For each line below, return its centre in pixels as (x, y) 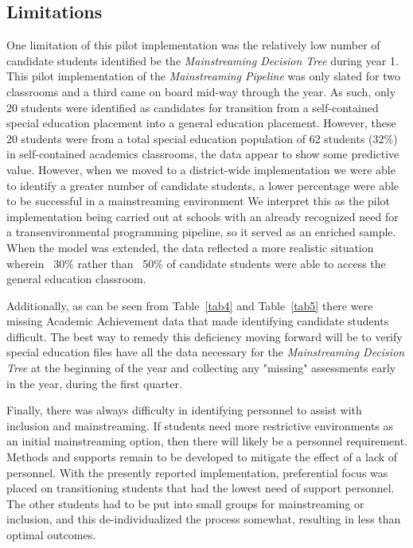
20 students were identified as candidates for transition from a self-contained (193, 107)
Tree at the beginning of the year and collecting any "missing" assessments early (201, 368)
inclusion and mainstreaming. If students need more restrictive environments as (200, 425)
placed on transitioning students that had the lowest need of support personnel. (201, 488)
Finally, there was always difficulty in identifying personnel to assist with (184, 410)
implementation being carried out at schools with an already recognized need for (203, 216)
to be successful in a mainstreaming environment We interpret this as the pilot (199, 201)
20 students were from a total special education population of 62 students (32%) (202, 138)
